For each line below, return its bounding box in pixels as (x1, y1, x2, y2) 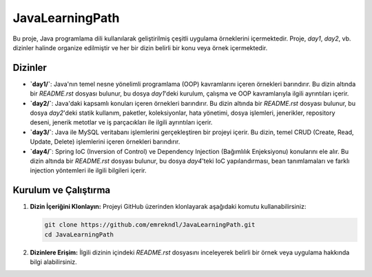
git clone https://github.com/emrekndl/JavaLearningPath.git (44, 221, 256, 229)
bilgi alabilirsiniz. (30, 258, 77, 266)
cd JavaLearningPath (44, 230, 114, 239)
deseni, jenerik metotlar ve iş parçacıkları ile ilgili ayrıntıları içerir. (30, 118, 213, 126)
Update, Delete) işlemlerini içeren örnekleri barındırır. (30, 137, 180, 146)
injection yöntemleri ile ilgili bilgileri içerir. (30, 166, 147, 175)
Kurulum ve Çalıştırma (12, 184, 111, 196)
